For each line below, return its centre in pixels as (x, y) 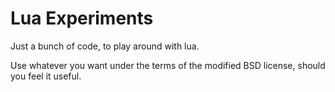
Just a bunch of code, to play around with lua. (105, 46)
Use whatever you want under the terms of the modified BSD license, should (168, 65)
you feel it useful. (46, 76)
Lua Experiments (82, 18)
